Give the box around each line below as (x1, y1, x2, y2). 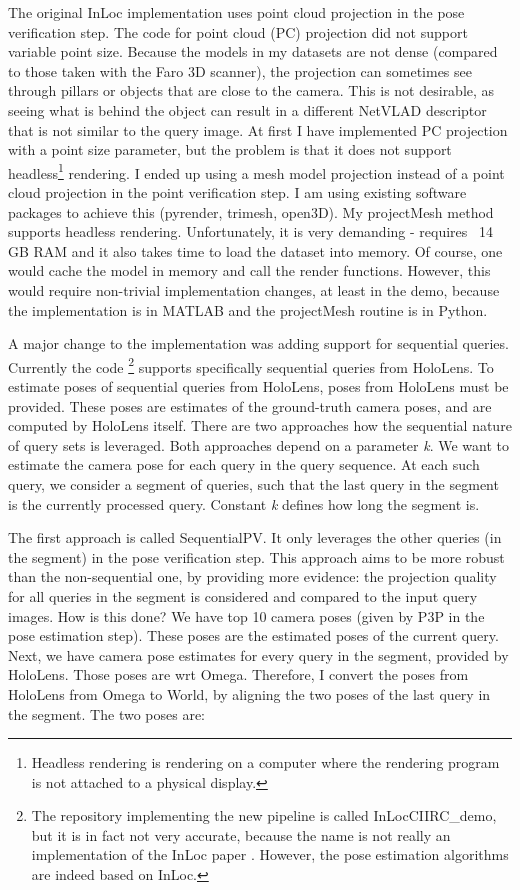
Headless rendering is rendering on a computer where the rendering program (31, 752, 500, 773)
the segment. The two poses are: (8, 703, 205, 724)
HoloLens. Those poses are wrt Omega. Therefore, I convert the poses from (8, 664, 469, 685)
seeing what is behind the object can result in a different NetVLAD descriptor (8, 99, 487, 120)
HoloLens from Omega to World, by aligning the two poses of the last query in (8, 683, 491, 704)
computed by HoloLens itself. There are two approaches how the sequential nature (8, 415, 512, 436)
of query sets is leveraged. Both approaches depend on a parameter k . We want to (8, 434, 510, 455)
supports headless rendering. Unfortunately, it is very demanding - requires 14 (8, 221, 493, 242)
